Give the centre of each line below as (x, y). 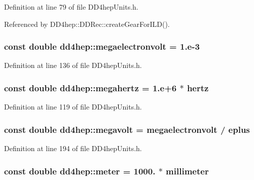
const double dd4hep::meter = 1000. (80, 171)
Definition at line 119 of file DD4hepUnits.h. (73, 107)
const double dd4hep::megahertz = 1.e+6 (90, 87)
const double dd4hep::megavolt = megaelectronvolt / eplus (127, 129)
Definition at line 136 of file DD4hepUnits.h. (73, 65)
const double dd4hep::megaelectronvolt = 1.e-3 (102, 46)
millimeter (187, 171)
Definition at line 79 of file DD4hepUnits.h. (71, 7)
